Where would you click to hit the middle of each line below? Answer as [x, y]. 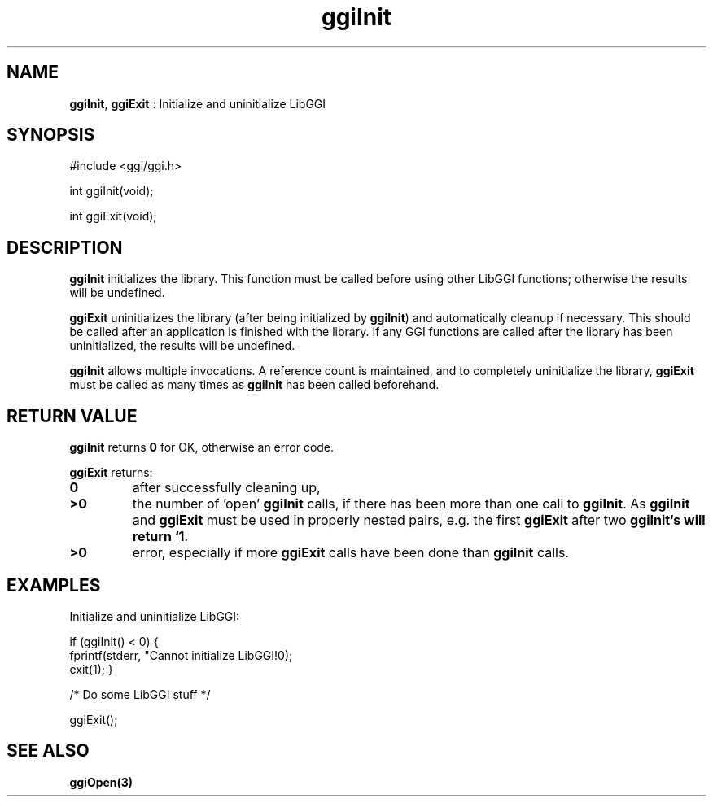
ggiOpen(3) [101, 782]
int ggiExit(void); [113, 216]
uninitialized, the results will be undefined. [182, 346]
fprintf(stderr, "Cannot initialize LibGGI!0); [181, 655]
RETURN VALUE [72, 416]
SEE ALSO [48, 751]
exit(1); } [91, 669]
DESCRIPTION [65, 247]
